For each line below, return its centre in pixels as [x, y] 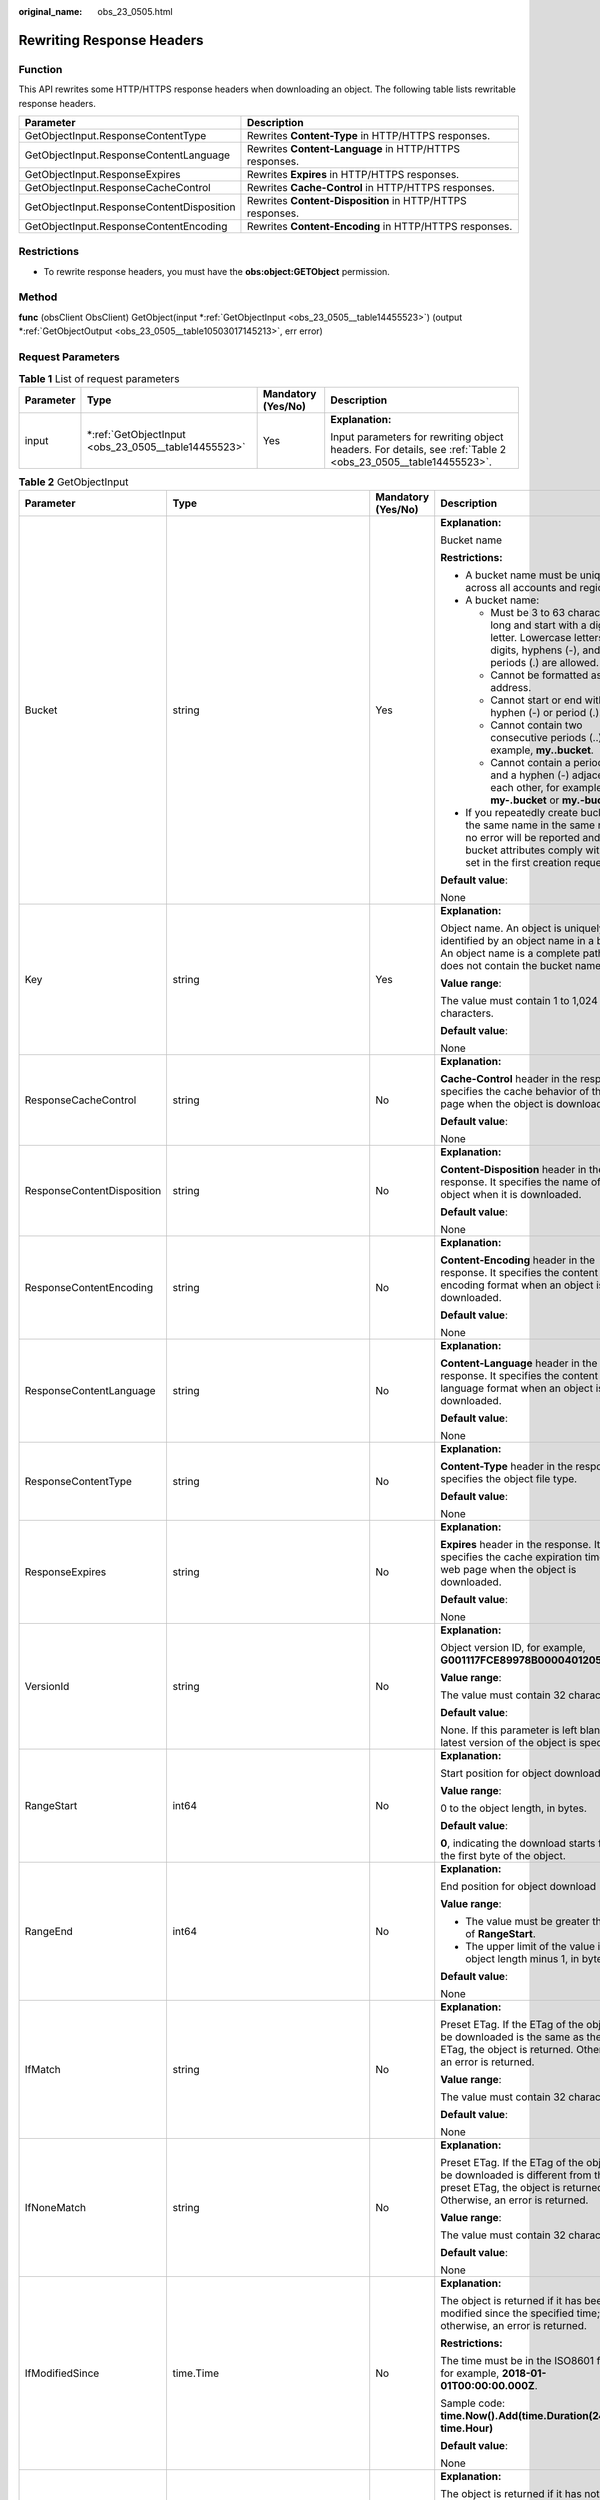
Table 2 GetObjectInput [73, 482]
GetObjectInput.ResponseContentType [115, 135]
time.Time [196, 2373]
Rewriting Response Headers [111, 40]
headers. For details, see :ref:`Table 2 [418, 449]
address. [511, 688]
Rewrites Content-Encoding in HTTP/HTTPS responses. [379, 226]
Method [38, 297]
